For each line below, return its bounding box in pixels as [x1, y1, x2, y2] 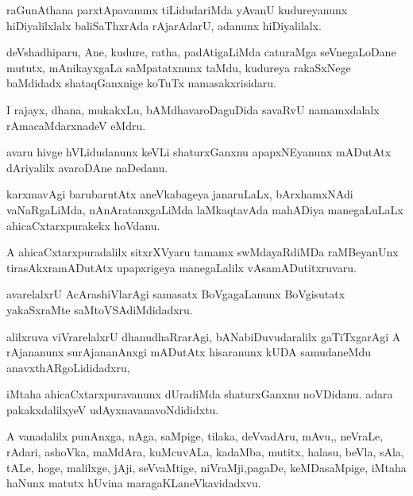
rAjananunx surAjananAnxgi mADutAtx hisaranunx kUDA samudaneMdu [6, 344, 371, 360]
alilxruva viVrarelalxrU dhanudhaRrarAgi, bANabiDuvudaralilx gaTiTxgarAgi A [6, 328, 401, 344]
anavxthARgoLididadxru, [6, 359, 130, 375]
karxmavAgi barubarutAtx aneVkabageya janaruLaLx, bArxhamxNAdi [6, 186, 353, 202]
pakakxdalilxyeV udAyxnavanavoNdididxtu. [6, 401, 219, 417]
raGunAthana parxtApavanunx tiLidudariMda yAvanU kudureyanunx [6, 2, 348, 17]
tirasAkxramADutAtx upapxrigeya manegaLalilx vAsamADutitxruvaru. [6, 259, 357, 275]
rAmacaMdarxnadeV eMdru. [6, 117, 146, 133]
